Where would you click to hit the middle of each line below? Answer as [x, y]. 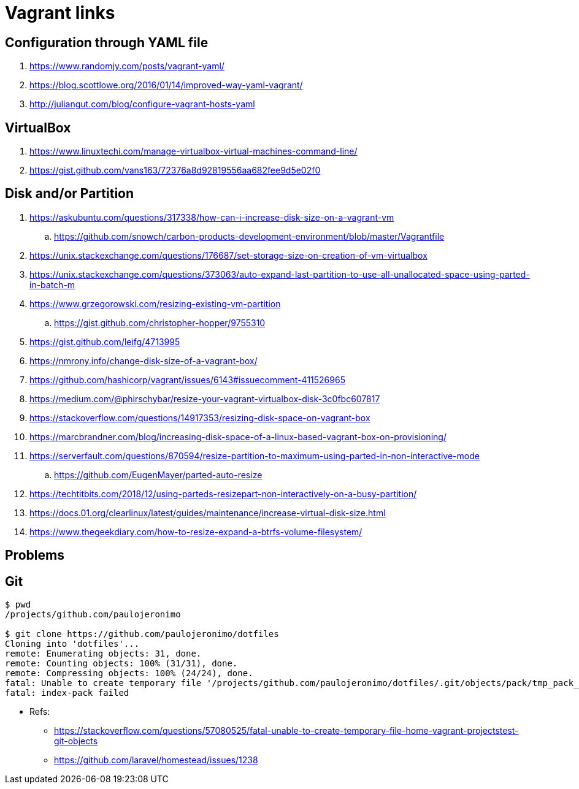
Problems [35, 555]
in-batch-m [52, 284]
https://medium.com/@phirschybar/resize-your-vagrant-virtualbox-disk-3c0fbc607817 [205, 398]
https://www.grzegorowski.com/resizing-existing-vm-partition [155, 303]
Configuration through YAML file [107, 42]
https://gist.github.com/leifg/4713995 [105, 341]
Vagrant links [60, 13]
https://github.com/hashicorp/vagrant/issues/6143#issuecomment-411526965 [187, 379]
